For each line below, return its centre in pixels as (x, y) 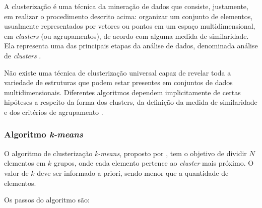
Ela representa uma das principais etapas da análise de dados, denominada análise (131, 46)
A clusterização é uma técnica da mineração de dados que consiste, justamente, (126, 6)
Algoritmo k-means (44, 134)
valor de (16, 172)
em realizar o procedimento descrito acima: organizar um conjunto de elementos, (128, 16)
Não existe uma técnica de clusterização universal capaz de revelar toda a (118, 72)
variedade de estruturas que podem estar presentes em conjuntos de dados (118, 82)
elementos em (25, 163)
